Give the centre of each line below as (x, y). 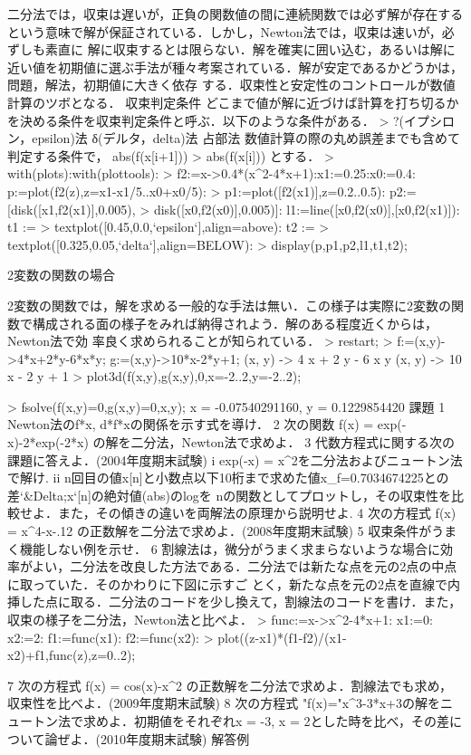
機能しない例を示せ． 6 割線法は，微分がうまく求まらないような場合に (230, 548)
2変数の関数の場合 (61, 275)
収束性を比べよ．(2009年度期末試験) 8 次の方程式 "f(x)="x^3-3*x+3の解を (224, 703)
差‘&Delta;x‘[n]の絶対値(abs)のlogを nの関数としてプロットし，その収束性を (229, 495)
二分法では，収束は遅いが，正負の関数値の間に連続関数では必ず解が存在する (235, 14)
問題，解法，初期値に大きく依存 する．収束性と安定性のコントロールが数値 (231, 85)
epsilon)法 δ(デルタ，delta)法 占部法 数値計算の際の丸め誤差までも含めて (246, 138)
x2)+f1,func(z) (48, 655)
